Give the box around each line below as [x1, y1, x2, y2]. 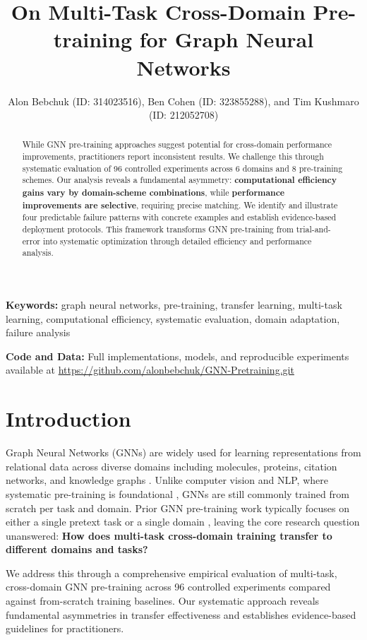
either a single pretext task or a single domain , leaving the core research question [6, 514, 360, 529]
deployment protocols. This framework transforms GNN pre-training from [22, 223, 294, 235]
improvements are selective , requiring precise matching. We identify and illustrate [22, 198, 338, 211]
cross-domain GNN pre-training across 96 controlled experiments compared [6, 579, 331, 594]
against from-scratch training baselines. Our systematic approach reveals [6, 593, 320, 608]
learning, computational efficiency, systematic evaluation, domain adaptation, [6, 311, 340, 326]
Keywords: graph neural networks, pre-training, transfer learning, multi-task [6, 297, 342, 312]
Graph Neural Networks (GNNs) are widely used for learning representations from [6, 445, 361, 460]
